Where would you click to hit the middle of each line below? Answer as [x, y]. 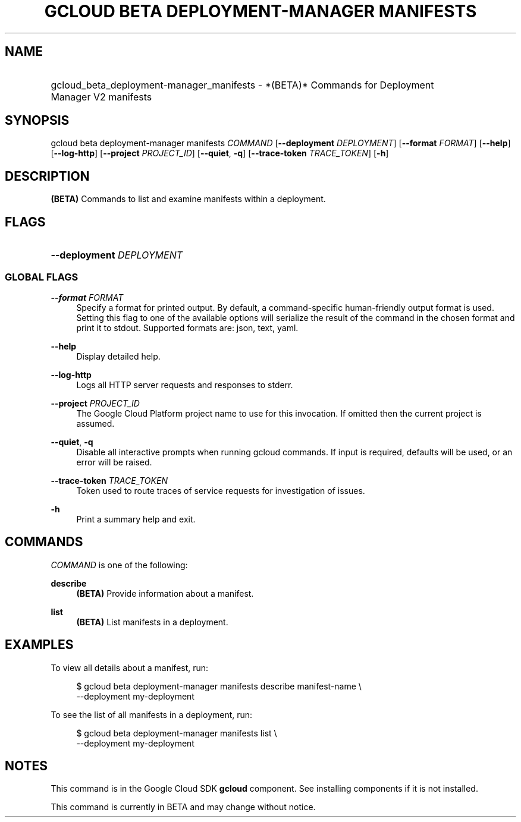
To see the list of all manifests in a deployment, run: [152, 714]
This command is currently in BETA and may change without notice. [183, 807]
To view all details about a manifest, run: [130, 667]
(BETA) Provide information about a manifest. [165, 593]
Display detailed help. [118, 356]
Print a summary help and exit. [136, 519]
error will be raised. [114, 462]
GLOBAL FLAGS [42, 277]
